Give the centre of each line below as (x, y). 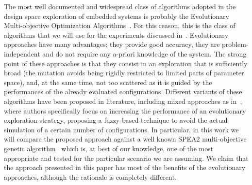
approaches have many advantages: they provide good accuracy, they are (112, 44)
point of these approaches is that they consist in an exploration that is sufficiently (126, 63)
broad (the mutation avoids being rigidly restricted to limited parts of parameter (124, 73)
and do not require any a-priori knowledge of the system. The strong (144, 53)
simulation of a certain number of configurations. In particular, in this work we (121, 129)
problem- (235, 44)
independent (22, 53)
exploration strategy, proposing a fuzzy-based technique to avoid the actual (116, 120)
